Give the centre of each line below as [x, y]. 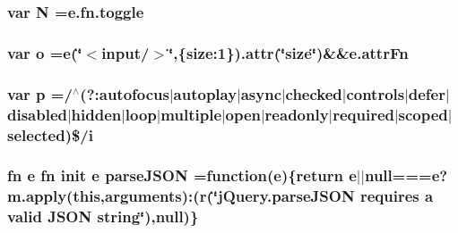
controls [376, 93]
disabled [37, 114]
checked [314, 93]
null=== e [402, 175]
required [363, 114]
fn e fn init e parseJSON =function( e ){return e [182, 175]
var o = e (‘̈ [45, 52]
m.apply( [40, 196]
